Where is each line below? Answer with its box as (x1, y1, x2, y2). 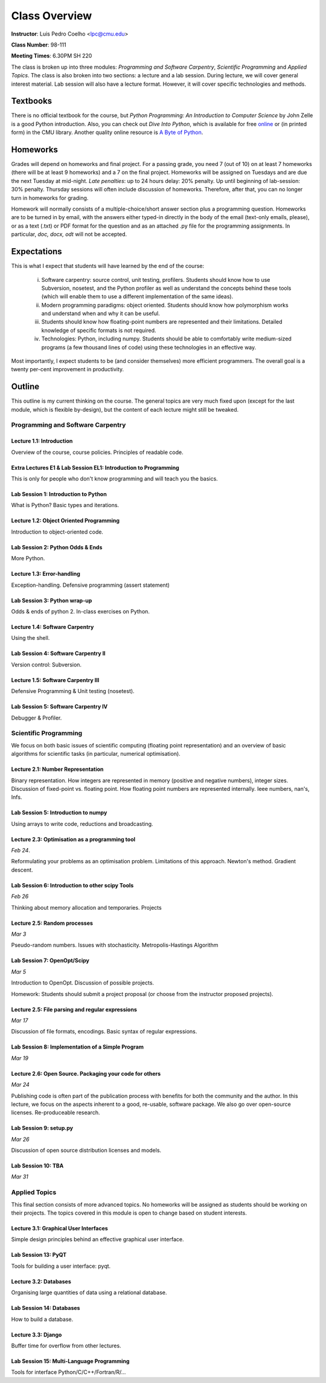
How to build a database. (11, 1315, 74, 1323)
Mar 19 (11, 1054, 28, 1062)
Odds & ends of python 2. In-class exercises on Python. (11, 608, 150, 615)
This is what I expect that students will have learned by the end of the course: (11, 263, 205, 270)
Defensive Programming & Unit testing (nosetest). (11, 688, 135, 695)
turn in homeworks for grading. (11, 194, 89, 202)
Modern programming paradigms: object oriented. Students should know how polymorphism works (41, 301, 289, 308)
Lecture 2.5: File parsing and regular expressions (11, 1006, 137, 1013)
